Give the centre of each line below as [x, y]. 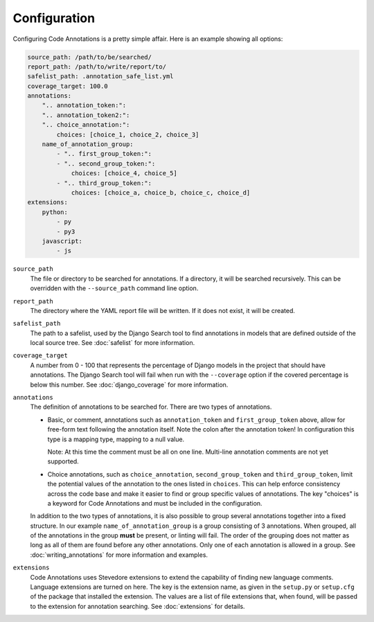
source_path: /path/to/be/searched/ [90, 57]
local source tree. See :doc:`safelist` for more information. [113, 343]
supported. [63, 461]
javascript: [62, 241]
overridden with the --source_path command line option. [114, 288]
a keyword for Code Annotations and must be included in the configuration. [155, 503]
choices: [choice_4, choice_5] [124, 174]
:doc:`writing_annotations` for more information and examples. [119, 555]
